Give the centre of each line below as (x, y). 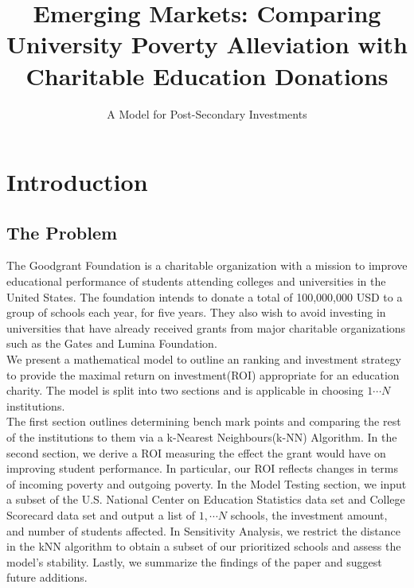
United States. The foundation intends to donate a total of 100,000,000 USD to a (205, 296)
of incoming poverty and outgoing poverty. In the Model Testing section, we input (207, 483)
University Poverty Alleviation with (207, 44)
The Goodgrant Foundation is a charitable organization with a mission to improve (207, 265)
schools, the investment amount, (309, 514)
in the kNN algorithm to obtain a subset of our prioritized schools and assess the (204, 546)
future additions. (47, 577)
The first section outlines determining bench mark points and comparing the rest (204, 421)
